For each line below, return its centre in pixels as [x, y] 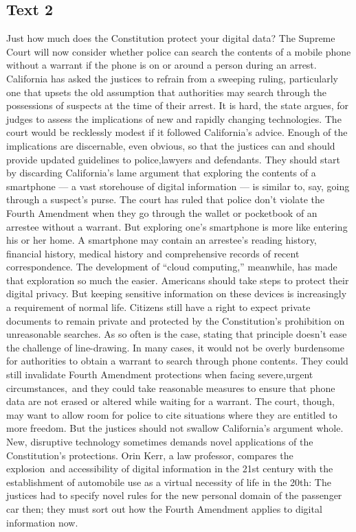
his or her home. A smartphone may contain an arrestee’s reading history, [162, 240]
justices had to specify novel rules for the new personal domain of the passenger [174, 495]
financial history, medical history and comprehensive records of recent [153, 253]
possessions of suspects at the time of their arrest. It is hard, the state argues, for [178, 105]
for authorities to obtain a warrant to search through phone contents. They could [177, 361]
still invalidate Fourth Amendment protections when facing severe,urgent [160, 374]
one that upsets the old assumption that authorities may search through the [167, 92]
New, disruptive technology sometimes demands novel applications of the [160, 442]
